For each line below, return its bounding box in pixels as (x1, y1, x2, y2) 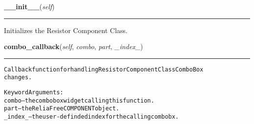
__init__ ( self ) (4, 1, 55, 11)
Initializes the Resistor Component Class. (4, 25, 127, 35)
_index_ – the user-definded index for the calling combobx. (4, 113, 179, 121)
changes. (4, 74, 32, 81)
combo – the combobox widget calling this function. (4, 97, 154, 104)
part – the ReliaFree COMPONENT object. (4, 105, 120, 112)
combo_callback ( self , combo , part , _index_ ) (4, 41, 143, 52)
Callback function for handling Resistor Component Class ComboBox (4, 66, 204, 73)
